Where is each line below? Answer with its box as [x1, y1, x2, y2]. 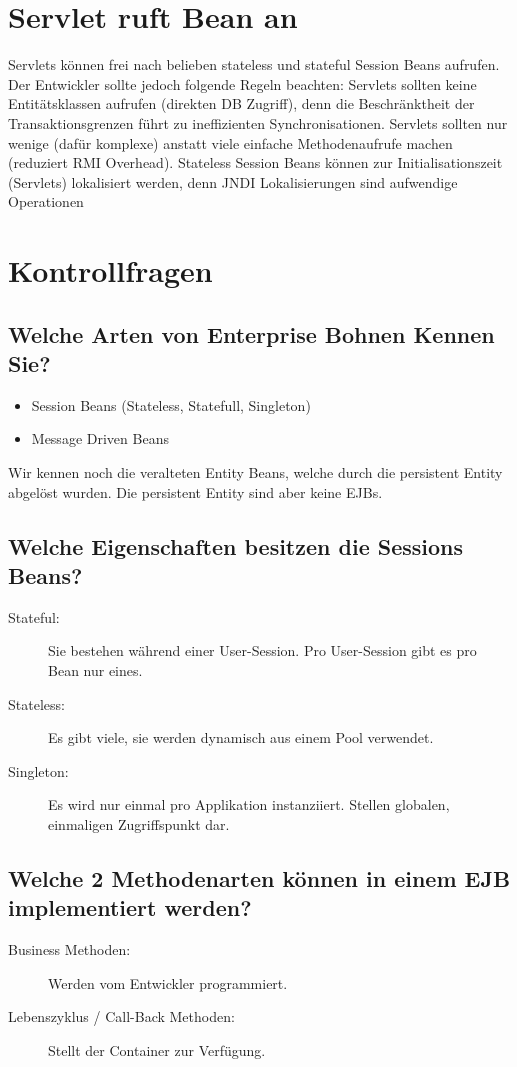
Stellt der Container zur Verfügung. [48, 1039, 266, 1060]
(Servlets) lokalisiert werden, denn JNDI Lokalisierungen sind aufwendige [8, 171, 458, 192]
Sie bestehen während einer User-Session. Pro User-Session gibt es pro [48, 640, 477, 661]
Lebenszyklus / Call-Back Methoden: [8, 1006, 235, 1027]
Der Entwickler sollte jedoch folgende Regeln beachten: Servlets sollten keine [8, 73, 477, 94]
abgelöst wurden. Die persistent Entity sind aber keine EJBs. [8, 481, 383, 502]
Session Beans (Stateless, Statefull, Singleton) [31, 394, 311, 415]
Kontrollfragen [8, 250, 213, 291]
